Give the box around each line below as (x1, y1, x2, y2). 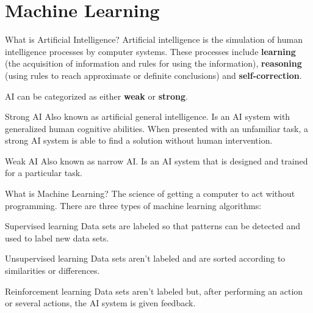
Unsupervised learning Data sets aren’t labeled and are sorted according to (5, 252, 286, 265)
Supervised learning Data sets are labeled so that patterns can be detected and (5, 219, 301, 232)
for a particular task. (5, 166, 82, 179)
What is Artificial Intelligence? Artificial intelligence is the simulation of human (5, 33, 303, 46)
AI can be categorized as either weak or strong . (5, 89, 188, 102)
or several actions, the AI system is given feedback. (5, 296, 196, 309)
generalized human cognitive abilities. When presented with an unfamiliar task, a (5, 122, 308, 134)
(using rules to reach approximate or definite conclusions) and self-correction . (5, 68, 302, 81)
